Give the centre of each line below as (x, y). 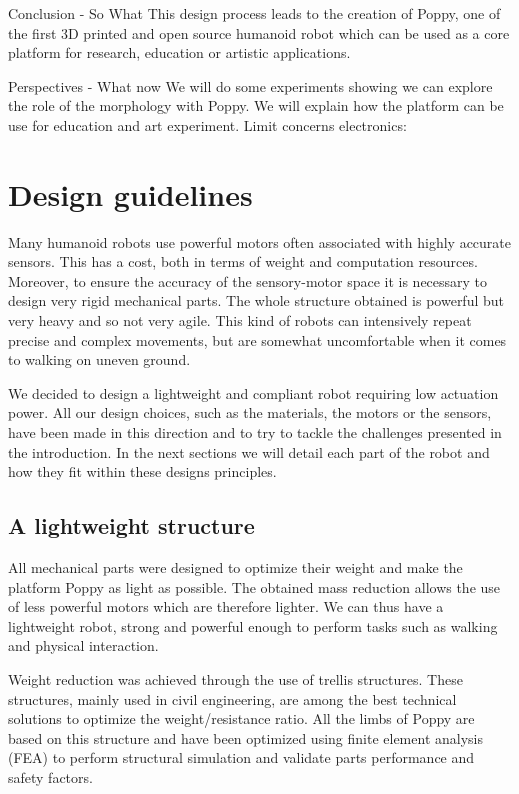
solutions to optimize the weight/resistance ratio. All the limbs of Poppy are (241, 718)
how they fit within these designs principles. (142, 471)
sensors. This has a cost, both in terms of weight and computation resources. (243, 261)
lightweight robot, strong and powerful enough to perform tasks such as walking (253, 625)
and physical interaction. (83, 645)
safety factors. (50, 776)
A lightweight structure (131, 525)
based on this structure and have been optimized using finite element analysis (245, 737)
